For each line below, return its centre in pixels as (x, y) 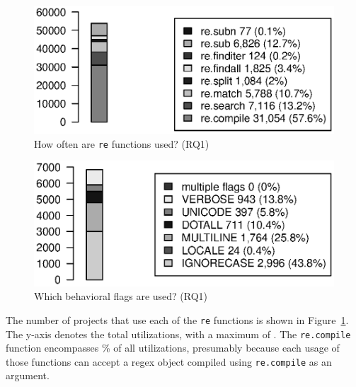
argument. (28, 375)
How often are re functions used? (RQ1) (122, 143)
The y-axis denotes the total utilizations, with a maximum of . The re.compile (178, 334)
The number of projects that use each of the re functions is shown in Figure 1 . (177, 319)
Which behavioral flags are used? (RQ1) (121, 296)
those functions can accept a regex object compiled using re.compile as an (169, 361)
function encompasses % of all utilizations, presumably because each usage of (173, 348)
